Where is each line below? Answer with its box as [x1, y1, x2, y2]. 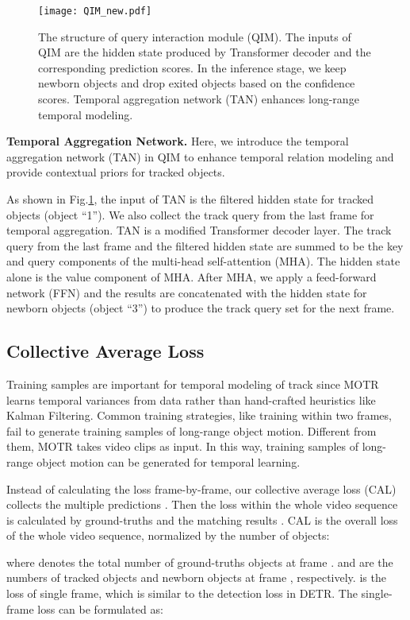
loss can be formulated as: [37, 600, 163, 617]
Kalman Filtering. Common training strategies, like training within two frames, [6, 407, 392, 424]
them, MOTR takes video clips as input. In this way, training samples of [6, 438, 359, 455]
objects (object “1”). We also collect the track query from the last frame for [6, 206, 374, 223]
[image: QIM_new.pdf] [38, 6, 152, 17]
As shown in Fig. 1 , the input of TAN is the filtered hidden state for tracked [6, 191, 374, 207]
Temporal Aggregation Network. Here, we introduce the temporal [6, 133, 349, 149]
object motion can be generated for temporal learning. [36, 453, 301, 470]
